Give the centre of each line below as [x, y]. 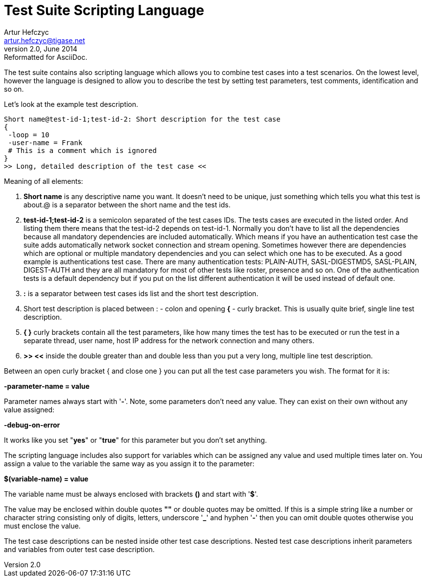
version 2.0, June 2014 [41, 49]
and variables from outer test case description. [79, 549]
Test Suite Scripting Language [104, 10]
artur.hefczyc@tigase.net [45, 40]
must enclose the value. [42, 526]
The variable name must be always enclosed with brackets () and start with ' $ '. [131, 494]
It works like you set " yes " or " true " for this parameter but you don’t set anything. [135, 440]
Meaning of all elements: [44, 181]
